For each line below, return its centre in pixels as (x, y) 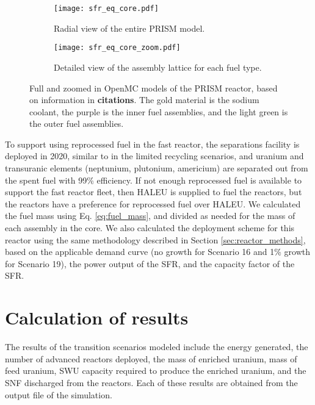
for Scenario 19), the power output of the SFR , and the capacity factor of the (150, 263)
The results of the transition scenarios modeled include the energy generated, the (157, 347)
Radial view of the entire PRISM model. (129, 28)
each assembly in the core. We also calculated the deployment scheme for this (150, 228)
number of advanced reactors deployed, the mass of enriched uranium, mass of (151, 358)
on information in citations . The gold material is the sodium (144, 100)
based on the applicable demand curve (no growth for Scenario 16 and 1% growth (158, 252)
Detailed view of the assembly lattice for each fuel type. (158, 67)
